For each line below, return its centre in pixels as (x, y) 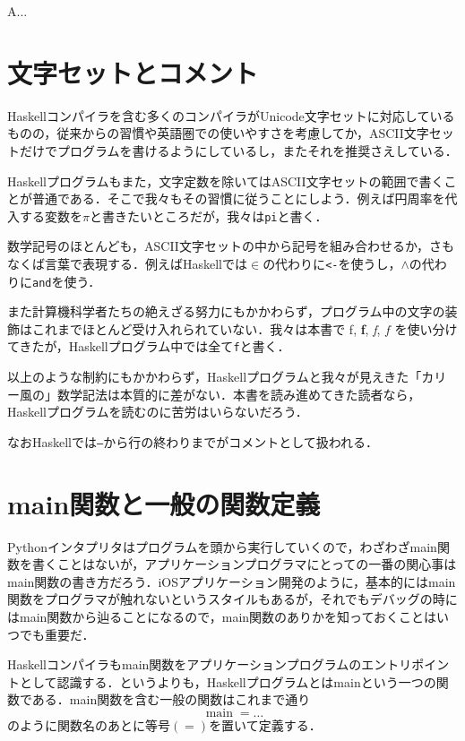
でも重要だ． (57, 634)
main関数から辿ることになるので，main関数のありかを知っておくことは (228, 617)
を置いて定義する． (265, 725)
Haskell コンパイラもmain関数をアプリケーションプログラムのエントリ (210, 664)
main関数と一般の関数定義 (164, 503)
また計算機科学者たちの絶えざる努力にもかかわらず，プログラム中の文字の (226, 311)
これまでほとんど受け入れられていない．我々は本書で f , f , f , (206, 328)
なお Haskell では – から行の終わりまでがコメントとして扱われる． (193, 441)
